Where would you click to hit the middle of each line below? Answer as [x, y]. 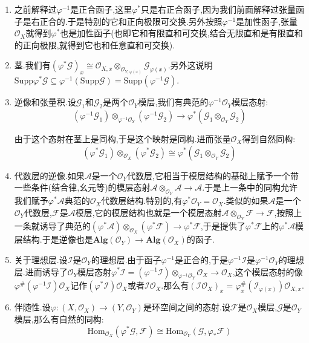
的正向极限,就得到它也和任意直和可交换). [95, 44]
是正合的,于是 [201, 259]
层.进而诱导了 [41, 271]
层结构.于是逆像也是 [54, 239]
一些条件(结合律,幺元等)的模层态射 [82, 187]
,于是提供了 [223, 226]
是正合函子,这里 [101, 9]
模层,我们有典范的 [173, 102]
